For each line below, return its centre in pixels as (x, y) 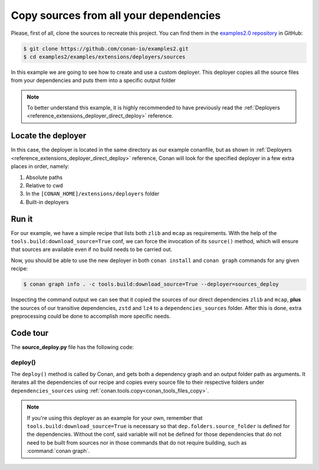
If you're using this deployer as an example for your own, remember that (115, 418)
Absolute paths (44, 177)
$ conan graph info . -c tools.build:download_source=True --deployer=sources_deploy (151, 284)
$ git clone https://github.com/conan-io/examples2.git (106, 48)
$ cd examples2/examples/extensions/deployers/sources (104, 57)
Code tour (30, 333)
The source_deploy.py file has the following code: (72, 347)
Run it (22, 219)
